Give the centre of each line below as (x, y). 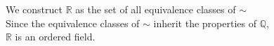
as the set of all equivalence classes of (156, 9)
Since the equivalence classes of (73, 23)
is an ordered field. (55, 37)
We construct (34, 9)
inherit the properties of (205, 23)
